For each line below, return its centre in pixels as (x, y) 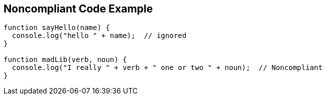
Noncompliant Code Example (78, 9)
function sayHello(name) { (57, 28)
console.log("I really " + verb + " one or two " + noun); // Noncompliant (167, 68)
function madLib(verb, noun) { (65, 60)
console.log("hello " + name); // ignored (99, 36)
